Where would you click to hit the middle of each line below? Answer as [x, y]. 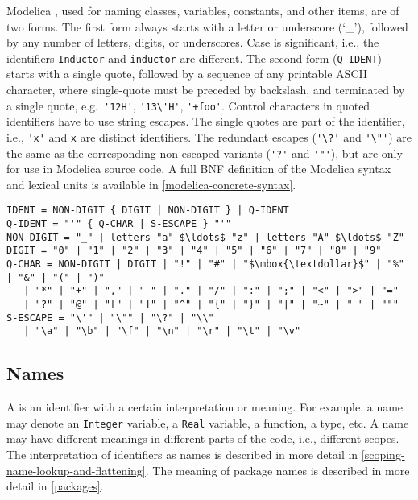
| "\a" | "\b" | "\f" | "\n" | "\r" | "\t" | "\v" [162, 331]
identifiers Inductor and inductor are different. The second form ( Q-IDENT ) [195, 58]
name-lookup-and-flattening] [76, 470]
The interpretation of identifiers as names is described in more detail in [182, 454]
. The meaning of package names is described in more [277, 470]
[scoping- [383, 454]
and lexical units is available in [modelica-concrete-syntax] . [151, 184]
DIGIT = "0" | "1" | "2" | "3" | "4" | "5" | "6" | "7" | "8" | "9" [194, 251]
